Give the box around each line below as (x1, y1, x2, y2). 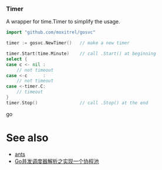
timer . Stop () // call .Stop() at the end (6, 99, 148, 106)
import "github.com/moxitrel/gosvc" (6, 29, 96, 35)
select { (6, 56, 28, 62)
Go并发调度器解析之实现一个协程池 (14, 158, 99, 165)
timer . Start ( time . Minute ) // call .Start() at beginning (6, 51, 157, 57)
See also (6, 131, 49, 144)
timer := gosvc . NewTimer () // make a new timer (6, 40, 130, 46)
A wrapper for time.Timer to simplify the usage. (6, 18, 120, 25)
